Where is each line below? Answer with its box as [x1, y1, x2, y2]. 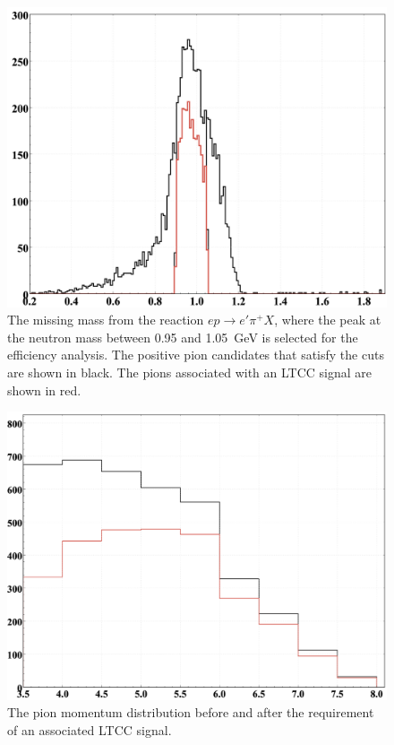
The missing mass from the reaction [7, 310, 204, 329]
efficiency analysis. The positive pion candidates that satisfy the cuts [7, 345, 384, 364]
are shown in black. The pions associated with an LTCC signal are [7, 362, 373, 381]
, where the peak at [274, 310, 381, 329]
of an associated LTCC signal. [7, 721, 172, 740]
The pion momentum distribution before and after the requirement [7, 703, 374, 722]
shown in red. [7, 380, 81, 399]
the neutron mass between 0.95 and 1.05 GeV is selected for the [7, 327, 358, 346]
